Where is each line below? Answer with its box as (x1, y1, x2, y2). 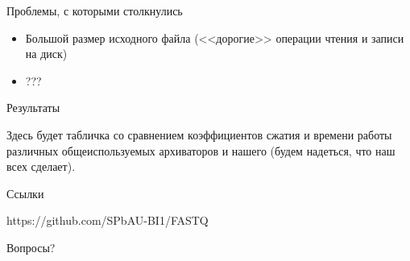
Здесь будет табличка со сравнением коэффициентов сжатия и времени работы (6, 126, 392, 143)
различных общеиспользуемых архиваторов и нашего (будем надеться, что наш (6, 142, 396, 159)
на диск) (25, 45, 68, 62)
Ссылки (6, 184, 44, 201)
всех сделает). (6, 158, 76, 175)
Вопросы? (6, 238, 56, 255)
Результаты (6, 99, 60, 116)
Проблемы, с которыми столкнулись (6, 2, 183, 19)
